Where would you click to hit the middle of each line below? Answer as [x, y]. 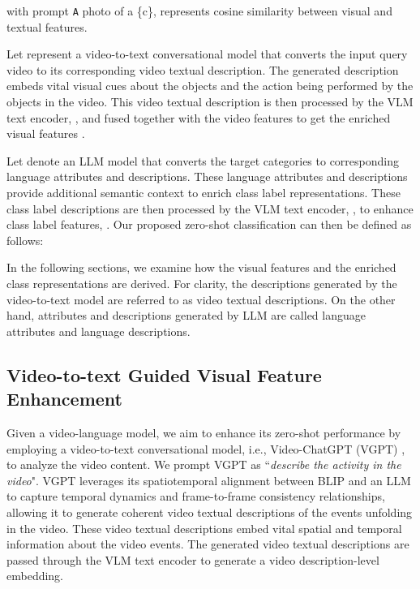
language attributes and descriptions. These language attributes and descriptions [207, 176]
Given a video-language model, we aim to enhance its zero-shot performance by [204, 432]
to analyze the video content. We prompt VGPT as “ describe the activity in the [204, 464]
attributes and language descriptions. [99, 331]
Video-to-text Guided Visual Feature [164, 374]
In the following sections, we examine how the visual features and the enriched [201, 267]
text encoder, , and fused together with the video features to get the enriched [199, 117]
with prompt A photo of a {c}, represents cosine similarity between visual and [199, 11]
